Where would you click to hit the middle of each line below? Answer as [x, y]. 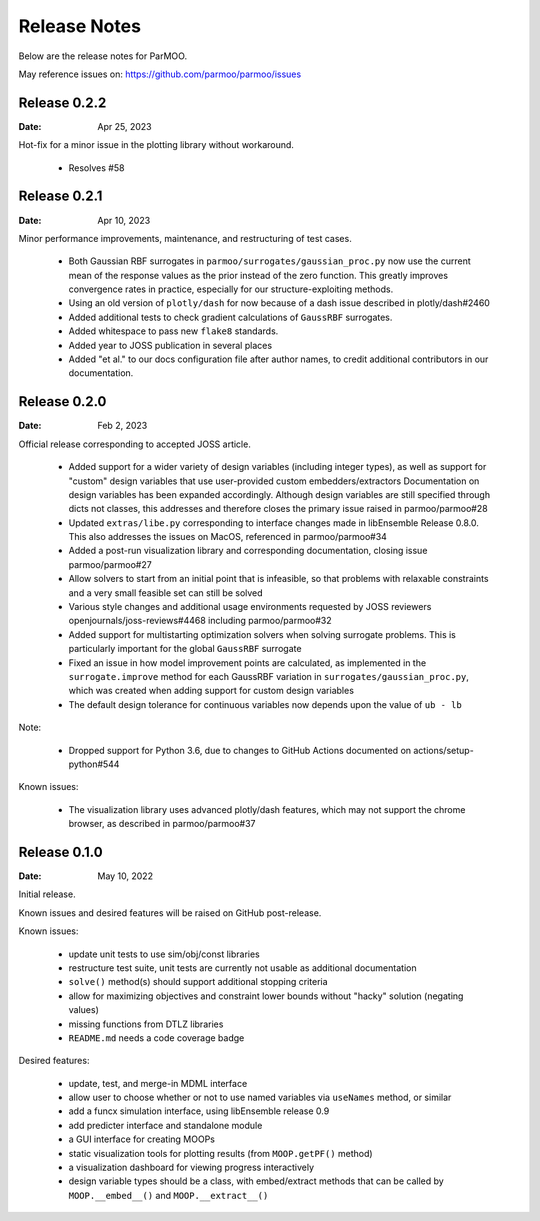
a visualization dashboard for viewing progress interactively [191, 1167]
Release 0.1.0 [61, 851]
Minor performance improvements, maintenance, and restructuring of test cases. [185, 238]
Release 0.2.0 [62, 401]
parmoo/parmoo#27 [110, 564]
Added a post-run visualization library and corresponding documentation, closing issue [248, 551]
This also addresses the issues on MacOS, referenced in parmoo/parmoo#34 [227, 537]
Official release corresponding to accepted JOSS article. [135, 444]
